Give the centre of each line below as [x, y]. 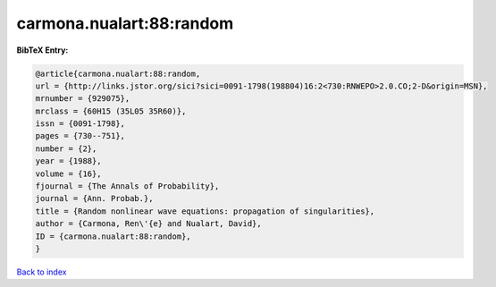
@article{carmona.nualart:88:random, [118, 73]
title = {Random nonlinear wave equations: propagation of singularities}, [205, 211]
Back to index [42, 272]
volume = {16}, [68, 173]
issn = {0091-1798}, [80, 124]
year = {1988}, [68, 161]
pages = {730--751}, [80, 136]
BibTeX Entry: [42, 50]
